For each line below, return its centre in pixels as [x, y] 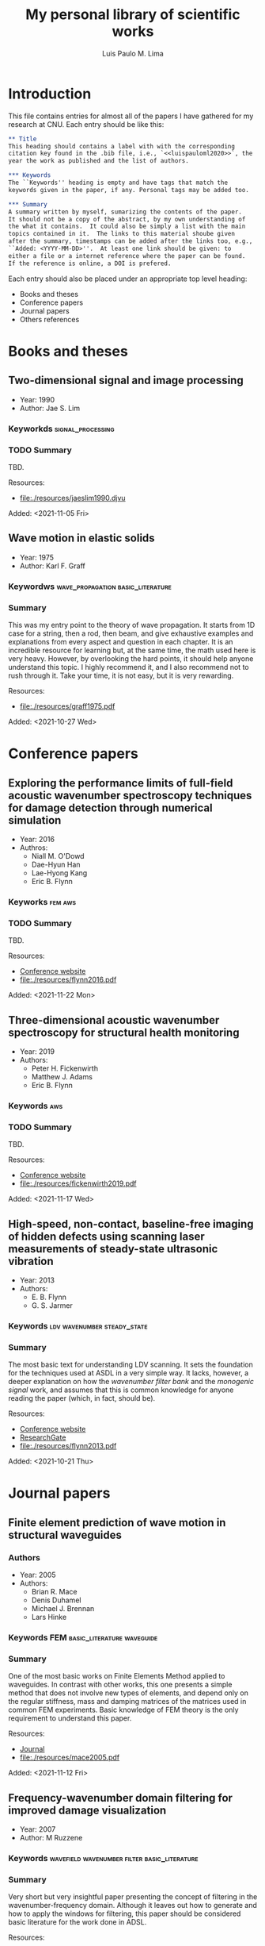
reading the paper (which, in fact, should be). [82, 1398]
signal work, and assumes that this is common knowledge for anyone [121, 1390]
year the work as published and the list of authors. [99, 161]
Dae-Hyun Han [56, 864]
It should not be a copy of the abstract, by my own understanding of [127, 219]
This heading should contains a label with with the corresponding [122, 146]
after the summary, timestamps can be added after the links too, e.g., [131, 241]
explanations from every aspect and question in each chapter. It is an [121, 641]
